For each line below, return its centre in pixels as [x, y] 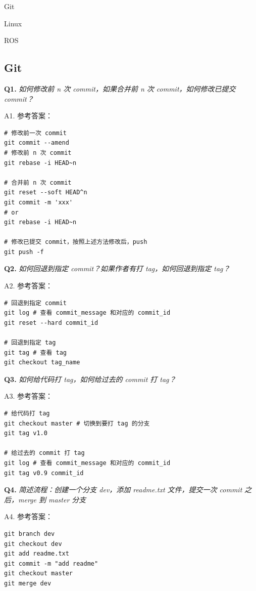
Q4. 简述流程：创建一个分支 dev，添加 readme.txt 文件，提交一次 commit [123, 490]
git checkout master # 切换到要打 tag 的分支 [77, 423]
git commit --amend [37, 143]
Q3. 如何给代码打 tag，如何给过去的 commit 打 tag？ [90, 379]
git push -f [24, 252]
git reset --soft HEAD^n [46, 193]
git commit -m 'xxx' [39, 202]
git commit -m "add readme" [51, 563]
